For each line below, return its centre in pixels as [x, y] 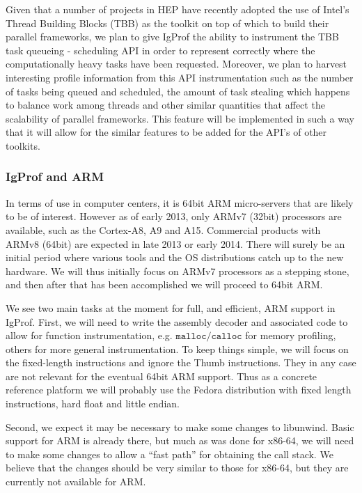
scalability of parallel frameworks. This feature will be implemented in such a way [180, 118]
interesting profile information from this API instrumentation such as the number [180, 77]
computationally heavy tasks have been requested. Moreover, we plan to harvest [176, 64]
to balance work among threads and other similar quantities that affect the [165, 105]
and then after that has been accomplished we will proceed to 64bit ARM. [164, 284]
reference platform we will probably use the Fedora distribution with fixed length [179, 390]
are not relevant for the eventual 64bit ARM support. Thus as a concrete [162, 376]
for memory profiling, [291, 335]
